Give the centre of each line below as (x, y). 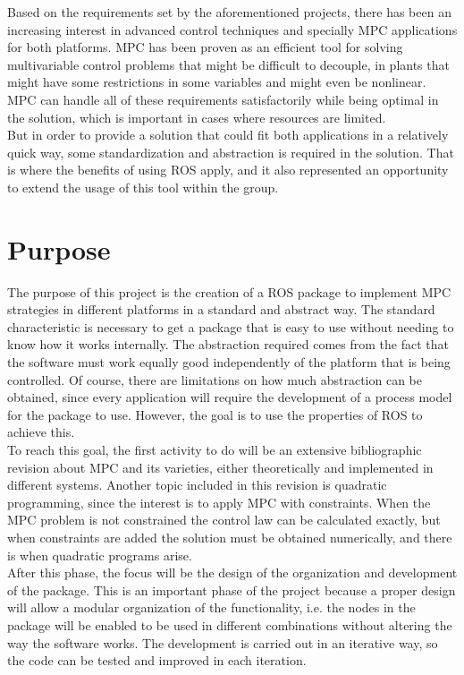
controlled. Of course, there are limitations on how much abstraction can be (215, 379)
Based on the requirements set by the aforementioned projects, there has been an (229, 12)
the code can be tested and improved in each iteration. (157, 660)
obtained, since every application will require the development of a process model (230, 397)
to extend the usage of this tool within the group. (143, 187)
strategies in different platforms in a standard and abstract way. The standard (221, 309)
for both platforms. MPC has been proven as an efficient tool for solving (205, 47)
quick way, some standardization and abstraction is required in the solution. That (231, 152)
